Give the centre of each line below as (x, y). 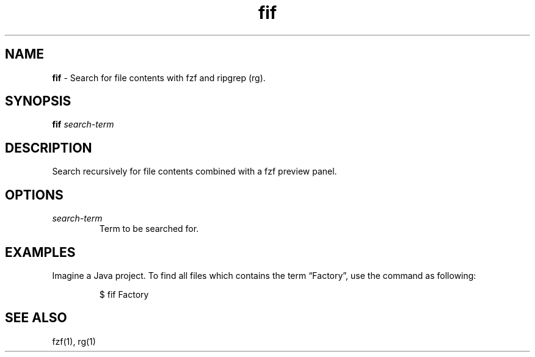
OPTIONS (34, 195)
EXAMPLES (40, 252)
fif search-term (83, 124)
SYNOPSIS (38, 101)
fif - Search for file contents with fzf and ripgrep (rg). (159, 78)
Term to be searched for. (149, 229)
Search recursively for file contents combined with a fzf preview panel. (195, 171)
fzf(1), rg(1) (74, 341)
